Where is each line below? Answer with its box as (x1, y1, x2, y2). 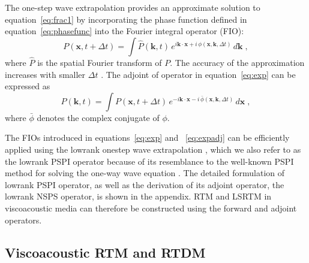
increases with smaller (5, 68, 86, 80)
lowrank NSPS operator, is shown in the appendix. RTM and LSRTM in (5, 190, 272, 202)
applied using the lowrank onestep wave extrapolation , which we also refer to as (5, 143, 301, 155)
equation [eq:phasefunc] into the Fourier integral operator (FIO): (5, 25, 244, 37)
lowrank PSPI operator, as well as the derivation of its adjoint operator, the (5, 178, 284, 191)
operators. (5, 213, 42, 226)
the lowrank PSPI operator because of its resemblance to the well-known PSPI (5, 155, 294, 167)
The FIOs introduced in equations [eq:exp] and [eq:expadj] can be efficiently (5, 131, 290, 144)
